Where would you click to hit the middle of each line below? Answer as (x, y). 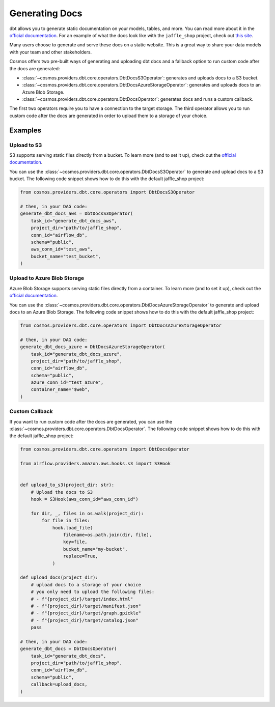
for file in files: (66, 521)
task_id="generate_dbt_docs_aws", (74, 221)
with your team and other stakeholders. (51, 52)
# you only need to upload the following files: (93, 592)
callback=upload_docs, (59, 684)
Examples (25, 130)
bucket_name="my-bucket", (95, 549)
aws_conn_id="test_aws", (62, 249)
